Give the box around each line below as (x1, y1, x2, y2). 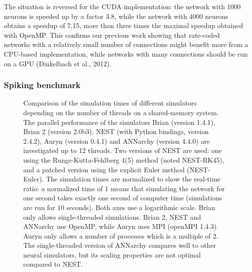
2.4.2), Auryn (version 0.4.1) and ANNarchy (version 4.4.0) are (23, 136, 210, 146)
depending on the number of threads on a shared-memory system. (23, 107, 219, 117)
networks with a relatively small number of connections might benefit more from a (4, 39, 249, 49)
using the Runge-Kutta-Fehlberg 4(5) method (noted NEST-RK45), (23, 154, 224, 165)
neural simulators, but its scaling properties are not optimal (23, 249, 201, 259)
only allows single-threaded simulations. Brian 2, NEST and (23, 212, 201, 222)
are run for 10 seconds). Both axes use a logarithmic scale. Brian (23, 202, 216, 212)
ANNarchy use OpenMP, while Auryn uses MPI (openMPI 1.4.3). (23, 221, 219, 231)
